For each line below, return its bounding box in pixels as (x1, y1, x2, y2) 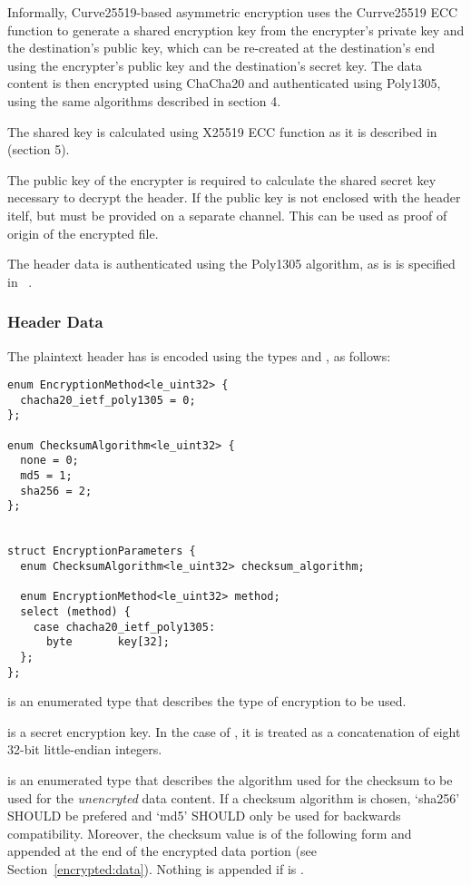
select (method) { (20, 605, 132, 618)
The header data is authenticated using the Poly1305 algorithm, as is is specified (7, 254, 456, 273)
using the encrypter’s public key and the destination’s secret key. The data (7, 55, 423, 74)
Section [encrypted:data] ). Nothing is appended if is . (7, 860, 304, 878)
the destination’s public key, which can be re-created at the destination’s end (7, 38, 435, 57)
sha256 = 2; (20, 484, 93, 497)
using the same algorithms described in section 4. (7, 91, 281, 110)
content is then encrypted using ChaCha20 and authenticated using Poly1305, (7, 74, 441, 93)
